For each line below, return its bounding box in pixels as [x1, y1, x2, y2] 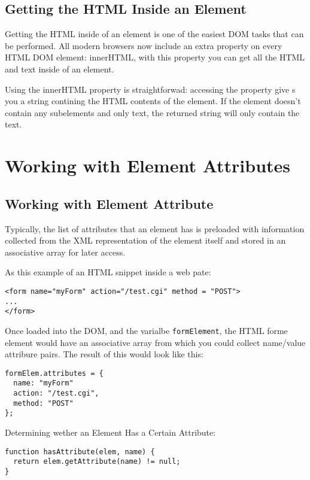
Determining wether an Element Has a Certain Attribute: [5, 426, 216, 438]
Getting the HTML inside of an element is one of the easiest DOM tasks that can [5, 28, 304, 40]
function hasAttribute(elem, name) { [5, 447, 155, 456]
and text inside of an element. [5, 62, 114, 75]
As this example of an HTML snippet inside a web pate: [5, 266, 211, 278]
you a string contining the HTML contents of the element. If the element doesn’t [5, 95, 301, 107]
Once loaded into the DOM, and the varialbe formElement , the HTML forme [5, 324, 288, 336]
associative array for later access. [5, 245, 126, 258]
